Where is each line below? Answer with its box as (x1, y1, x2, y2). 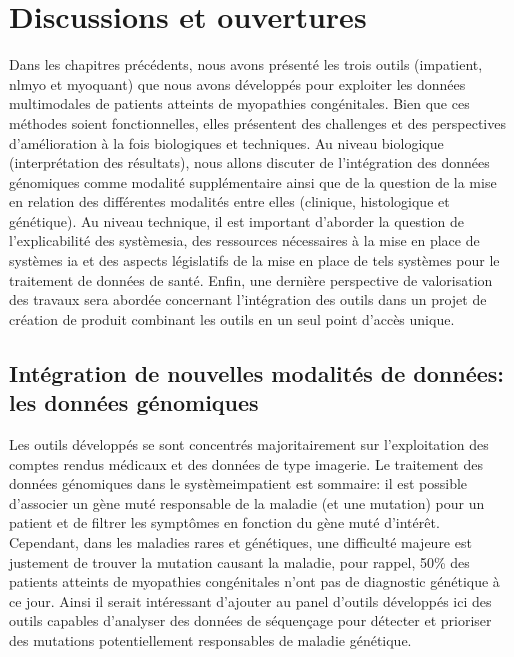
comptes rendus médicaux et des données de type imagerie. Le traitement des (9, 453, 483, 474)
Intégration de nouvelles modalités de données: (9, 357, 505, 388)
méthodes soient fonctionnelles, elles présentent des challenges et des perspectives (9, 112, 506, 133)
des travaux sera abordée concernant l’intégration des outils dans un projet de (9, 289, 487, 310)
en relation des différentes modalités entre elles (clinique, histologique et (9, 191, 450, 212)
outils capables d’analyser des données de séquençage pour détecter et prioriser (9, 610, 492, 631)
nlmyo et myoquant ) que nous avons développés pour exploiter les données (9, 73, 466, 94)
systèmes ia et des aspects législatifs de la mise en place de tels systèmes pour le (9, 250, 500, 271)
